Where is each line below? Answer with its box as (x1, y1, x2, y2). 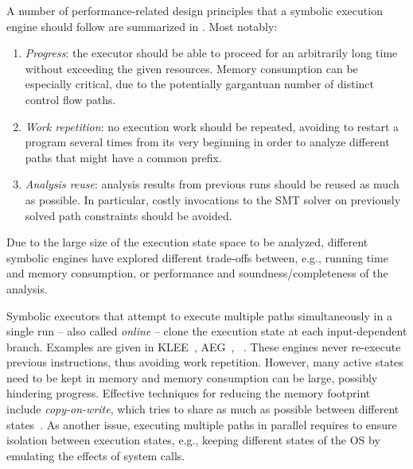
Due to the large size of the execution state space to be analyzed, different (6, 234, 368, 250)
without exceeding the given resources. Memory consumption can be (25, 60, 358, 76)
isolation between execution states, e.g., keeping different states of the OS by (6, 432, 380, 448)
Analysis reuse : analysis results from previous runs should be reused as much (25, 176, 399, 192)
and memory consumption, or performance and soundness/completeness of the (6, 265, 388, 281)
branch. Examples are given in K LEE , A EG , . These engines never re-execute (6, 338, 401, 355)
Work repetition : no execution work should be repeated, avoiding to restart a (25, 118, 399, 134)
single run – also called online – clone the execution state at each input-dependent (6, 323, 407, 339)
